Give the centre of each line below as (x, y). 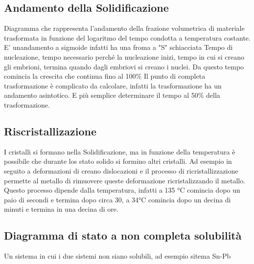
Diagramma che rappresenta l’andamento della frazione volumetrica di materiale (124, 28)
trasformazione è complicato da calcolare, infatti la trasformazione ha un (113, 85)
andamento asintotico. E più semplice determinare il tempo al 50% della (112, 95)
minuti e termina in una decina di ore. (61, 209)
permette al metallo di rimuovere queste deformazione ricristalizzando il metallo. (125, 180)
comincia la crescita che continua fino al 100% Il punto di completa (105, 76)
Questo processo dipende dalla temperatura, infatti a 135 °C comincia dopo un (122, 190)
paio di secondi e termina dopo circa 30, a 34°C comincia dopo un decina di (117, 199)
